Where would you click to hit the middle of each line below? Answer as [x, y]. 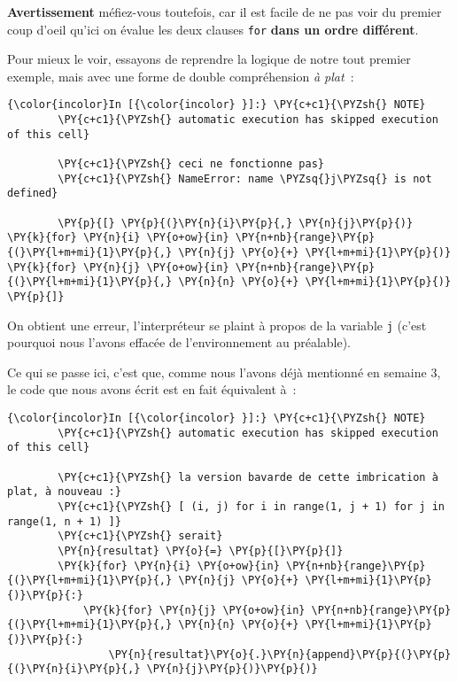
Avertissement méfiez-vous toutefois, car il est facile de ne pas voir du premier [225, 12]
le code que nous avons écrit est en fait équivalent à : [152, 389]
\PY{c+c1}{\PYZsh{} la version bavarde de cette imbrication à [248, 477]
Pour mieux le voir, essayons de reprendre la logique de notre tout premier [209, 59]
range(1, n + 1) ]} [64, 521]
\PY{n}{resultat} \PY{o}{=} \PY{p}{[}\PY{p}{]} [201, 550]
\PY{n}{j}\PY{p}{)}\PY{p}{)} [232, 669]
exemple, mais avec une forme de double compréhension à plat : [181, 76]
